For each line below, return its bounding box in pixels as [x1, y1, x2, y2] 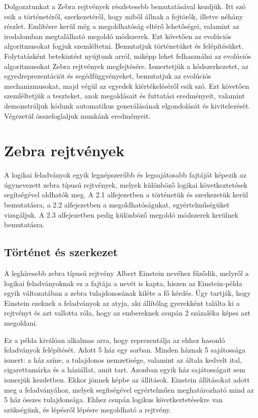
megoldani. [4, 317, 38, 328]
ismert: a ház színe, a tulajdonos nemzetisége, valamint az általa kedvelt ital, [4, 354, 242, 365]
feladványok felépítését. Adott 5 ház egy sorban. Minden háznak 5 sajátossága [4, 344, 246, 355]
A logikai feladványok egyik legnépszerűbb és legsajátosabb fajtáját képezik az [4, 169, 247, 180]
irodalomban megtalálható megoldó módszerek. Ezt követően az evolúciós [4, 30, 232, 41]
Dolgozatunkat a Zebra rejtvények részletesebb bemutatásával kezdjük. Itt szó [4, 1, 246, 11]
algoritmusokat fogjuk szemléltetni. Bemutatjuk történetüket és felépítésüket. [4, 41, 244, 51]
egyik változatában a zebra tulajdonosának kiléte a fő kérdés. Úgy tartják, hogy [4, 288, 251, 298]
